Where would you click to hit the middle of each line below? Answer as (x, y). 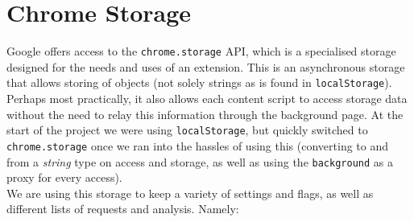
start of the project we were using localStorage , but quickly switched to (187, 130)
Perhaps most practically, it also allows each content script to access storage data (207, 99)
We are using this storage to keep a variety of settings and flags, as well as (190, 193)
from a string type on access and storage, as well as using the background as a (200, 161)
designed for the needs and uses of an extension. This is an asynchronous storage (206, 66)
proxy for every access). (64, 177)
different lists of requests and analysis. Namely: (123, 209)
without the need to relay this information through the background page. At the (205, 114)
